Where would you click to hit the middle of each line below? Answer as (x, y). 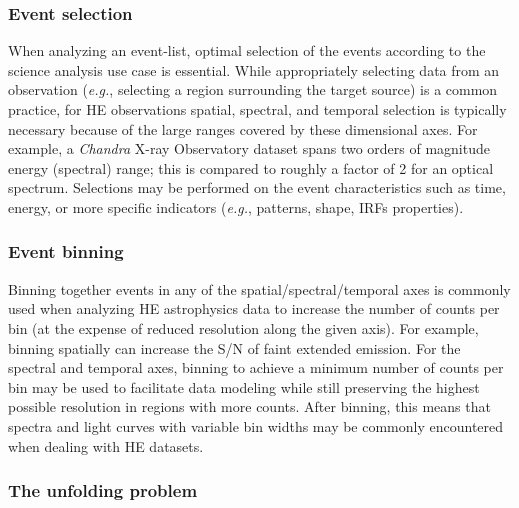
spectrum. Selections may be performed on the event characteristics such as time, (257, 187)
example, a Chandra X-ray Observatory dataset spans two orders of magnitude (249, 148)
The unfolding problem (103, 490)
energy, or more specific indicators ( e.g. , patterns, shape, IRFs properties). (236, 206)
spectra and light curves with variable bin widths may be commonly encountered (256, 425)
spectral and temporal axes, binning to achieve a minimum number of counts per (256, 367)
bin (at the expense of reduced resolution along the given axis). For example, (243, 327)
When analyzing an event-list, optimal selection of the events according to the (247, 50)
